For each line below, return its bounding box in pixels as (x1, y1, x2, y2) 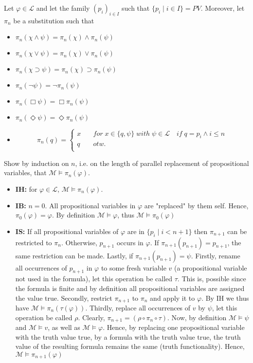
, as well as (48, 322, 80, 332)
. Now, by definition (167, 312, 227, 322)
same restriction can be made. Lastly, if (15, 250, 133, 260)
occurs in (116, 237, 144, 247)
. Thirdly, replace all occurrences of (85, 303, 191, 312)
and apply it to (150, 292, 195, 303)
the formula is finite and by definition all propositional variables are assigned (15, 283, 245, 293)
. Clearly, (78, 312, 105, 322)
